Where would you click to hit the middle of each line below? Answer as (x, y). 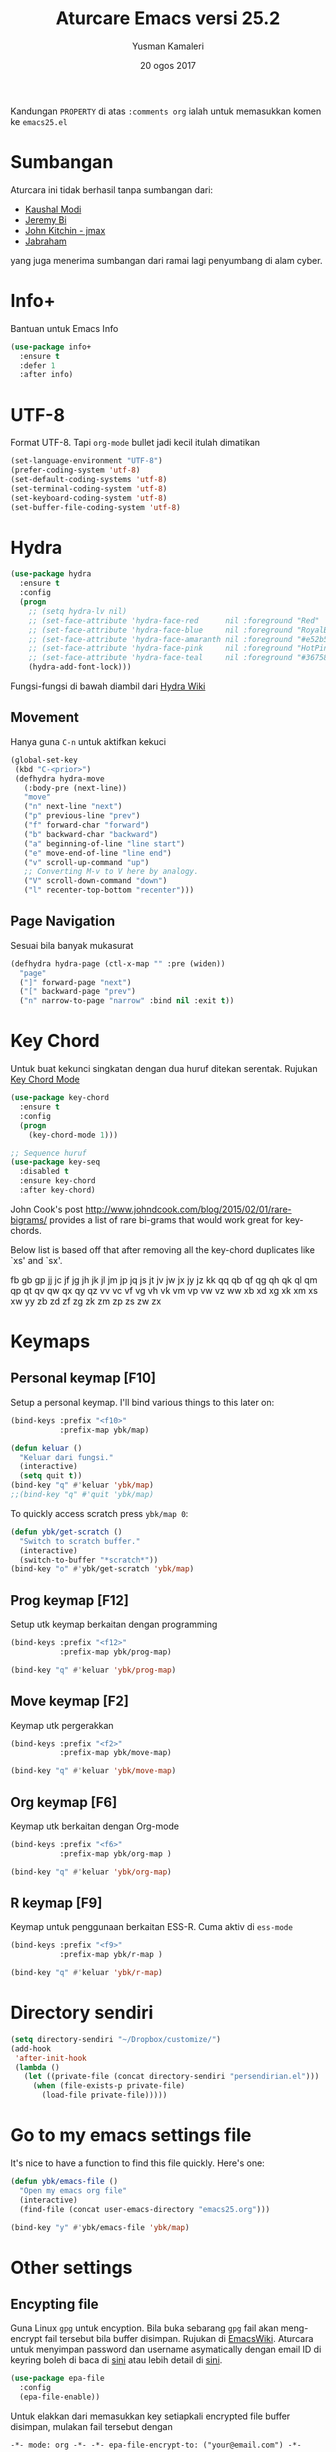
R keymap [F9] (56, 1902)
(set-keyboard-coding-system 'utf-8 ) (89, 498)
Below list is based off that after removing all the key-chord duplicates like (162, 1249)
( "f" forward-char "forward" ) (86, 825)
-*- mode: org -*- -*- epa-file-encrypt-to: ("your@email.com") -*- (156, 2445)
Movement (45, 717)
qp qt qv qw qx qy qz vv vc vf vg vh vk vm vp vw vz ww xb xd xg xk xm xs (164, 1290)
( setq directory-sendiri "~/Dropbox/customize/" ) (116, 2039)
